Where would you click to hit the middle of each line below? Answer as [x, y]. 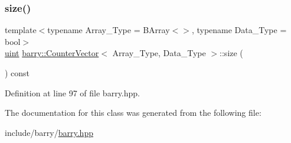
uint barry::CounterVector [52, 53]
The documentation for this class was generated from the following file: [133, 113]
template [21, 30]
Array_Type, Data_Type [159, 53]
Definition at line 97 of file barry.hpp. [72, 92]
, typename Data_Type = [239, 30]
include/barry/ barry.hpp [49, 132]
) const [17, 73]
